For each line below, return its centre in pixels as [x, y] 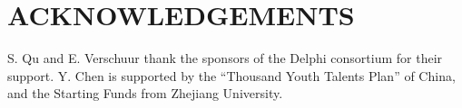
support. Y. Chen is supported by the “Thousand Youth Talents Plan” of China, [231, 75]
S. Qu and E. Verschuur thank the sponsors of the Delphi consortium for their [225, 58]
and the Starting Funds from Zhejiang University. [145, 93]
